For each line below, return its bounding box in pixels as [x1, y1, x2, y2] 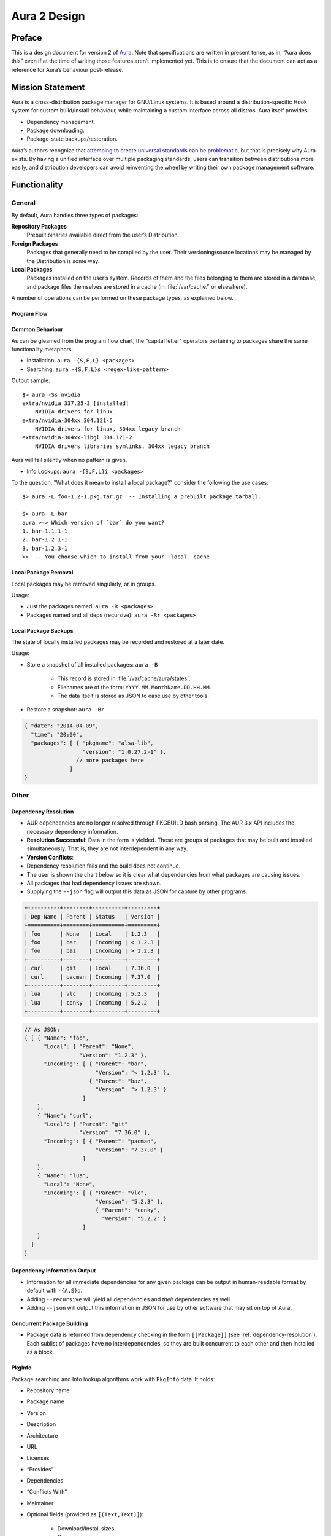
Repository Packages [11, 223, 67, 230]
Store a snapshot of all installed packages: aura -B [26, 660, 158, 668]
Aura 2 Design [11, 9, 85, 23]
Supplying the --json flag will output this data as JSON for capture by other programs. [26, 888, 248, 895]
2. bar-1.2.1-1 [22, 536, 68, 543]
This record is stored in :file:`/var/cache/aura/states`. [57, 675, 191, 682]
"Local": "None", [44, 1180, 96, 1188]
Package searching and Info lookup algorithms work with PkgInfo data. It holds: [11, 1375, 215, 1382]
